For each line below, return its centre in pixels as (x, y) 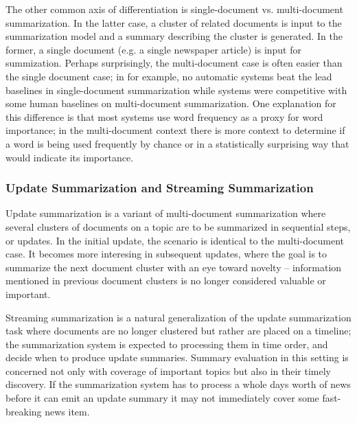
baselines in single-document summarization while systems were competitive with (176, 90)
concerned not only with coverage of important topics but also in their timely (168, 370)
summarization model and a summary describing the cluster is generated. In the (174, 36)
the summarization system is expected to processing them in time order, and (167, 344)
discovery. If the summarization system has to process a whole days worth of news (178, 384)
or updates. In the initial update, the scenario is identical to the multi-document (175, 240)
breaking (24, 411)
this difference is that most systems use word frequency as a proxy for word (164, 116)
